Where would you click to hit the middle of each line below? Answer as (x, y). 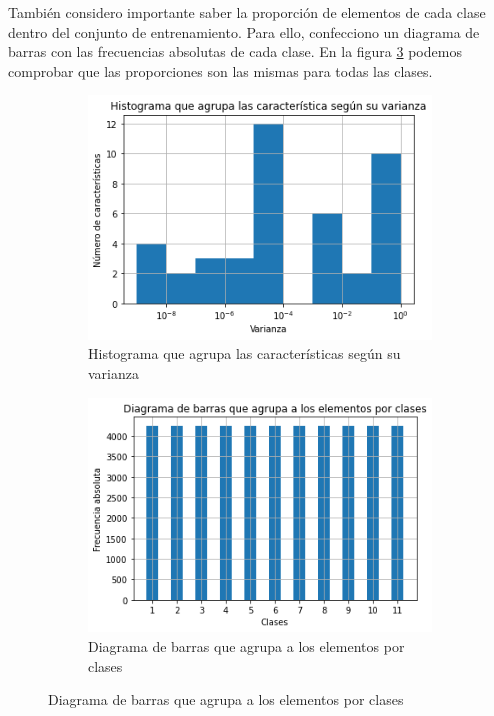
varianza (113, 372)
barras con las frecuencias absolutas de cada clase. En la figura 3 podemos (235, 51)
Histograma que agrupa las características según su (244, 353)
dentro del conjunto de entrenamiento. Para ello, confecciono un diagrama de (244, 31)
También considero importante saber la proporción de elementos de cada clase (247, 12)
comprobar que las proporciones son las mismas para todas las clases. (220, 70)
